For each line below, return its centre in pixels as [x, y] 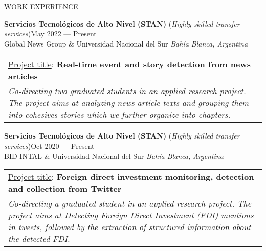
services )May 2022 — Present [50, 33]
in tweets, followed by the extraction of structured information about [130, 227]
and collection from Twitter [65, 189]
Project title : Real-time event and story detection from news [129, 64]
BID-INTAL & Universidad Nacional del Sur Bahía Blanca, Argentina [114, 156]
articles [23, 76]
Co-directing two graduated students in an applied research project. [127, 91]
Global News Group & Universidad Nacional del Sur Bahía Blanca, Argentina [126, 43]
